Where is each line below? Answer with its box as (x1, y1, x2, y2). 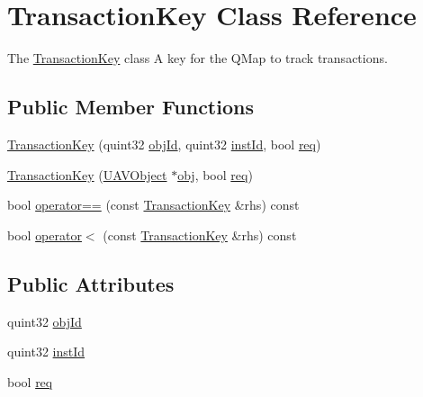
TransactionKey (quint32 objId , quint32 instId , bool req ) (7, 134, 321, 153)
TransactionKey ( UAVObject (7, 165, 167, 184)
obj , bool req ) (177, 165, 253, 184)
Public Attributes (7, 269, 175, 297)
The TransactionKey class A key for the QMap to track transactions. (7, 49, 388, 68)
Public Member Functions (7, 93, 254, 121)
